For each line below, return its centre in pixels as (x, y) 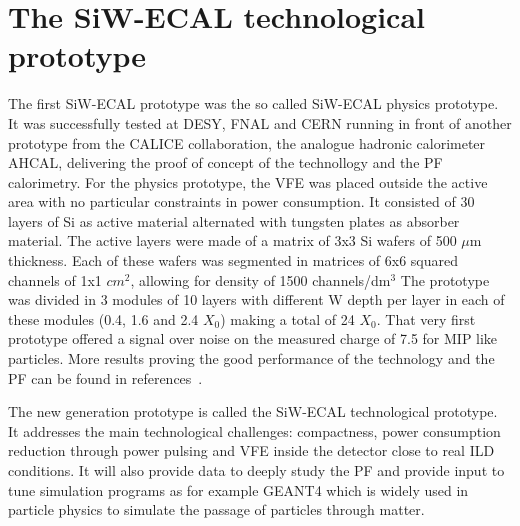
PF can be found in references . (105, 377)
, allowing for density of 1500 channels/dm (260, 279)
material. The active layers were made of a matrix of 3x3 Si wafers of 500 (232, 240)
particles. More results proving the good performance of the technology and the (251, 358)
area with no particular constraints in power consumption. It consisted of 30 (241, 201)
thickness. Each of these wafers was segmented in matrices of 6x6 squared (233, 260)
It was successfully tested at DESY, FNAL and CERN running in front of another (260, 122)
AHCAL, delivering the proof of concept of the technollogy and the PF (225, 162)
